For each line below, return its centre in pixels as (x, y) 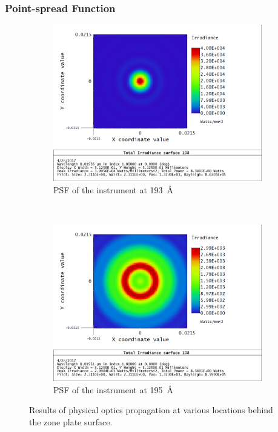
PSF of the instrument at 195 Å (114, 389)
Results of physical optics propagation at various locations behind (151, 410)
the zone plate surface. (71, 421)
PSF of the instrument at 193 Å (114, 189)
